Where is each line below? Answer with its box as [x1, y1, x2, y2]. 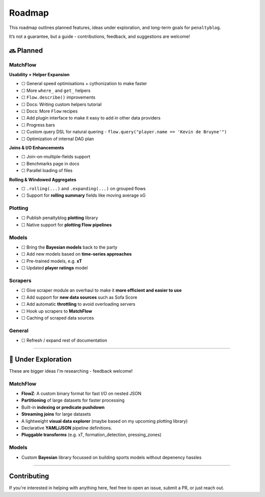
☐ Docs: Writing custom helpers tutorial [21, 101, 102, 107]
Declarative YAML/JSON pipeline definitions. [21, 425, 112, 431]
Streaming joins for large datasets [21, 411, 91, 417]
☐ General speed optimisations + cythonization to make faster [21, 81, 147, 87]
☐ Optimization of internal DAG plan [21, 136, 94, 142]
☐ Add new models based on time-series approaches [21, 251, 132, 257]
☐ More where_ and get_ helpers [21, 88, 91, 93]
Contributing [9, 472, 49, 480]
